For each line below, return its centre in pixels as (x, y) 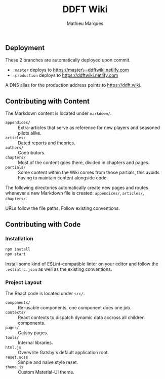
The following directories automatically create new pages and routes (77, 188)
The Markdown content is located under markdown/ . (58, 113)
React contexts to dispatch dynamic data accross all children (81, 317)
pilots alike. (30, 133)
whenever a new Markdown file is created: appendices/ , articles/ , (75, 193)
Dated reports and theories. (47, 143)
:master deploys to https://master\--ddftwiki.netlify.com (71, 70)
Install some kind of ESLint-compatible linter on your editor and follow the (82, 264)
